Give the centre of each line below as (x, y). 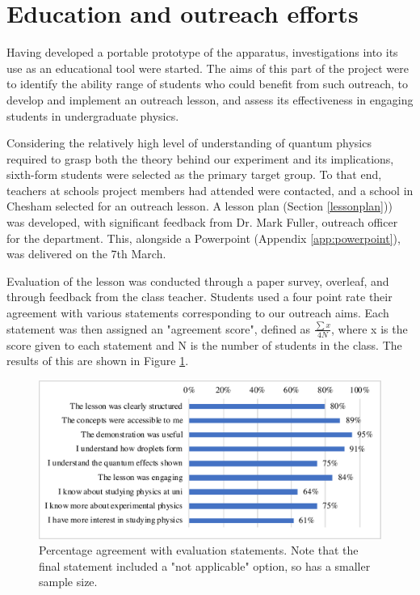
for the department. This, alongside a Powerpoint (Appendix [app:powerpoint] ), (204, 238)
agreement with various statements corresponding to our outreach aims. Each (198, 313)
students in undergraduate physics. (93, 115)
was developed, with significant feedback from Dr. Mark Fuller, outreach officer (202, 222)
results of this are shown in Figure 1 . (98, 361)
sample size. (68, 582)
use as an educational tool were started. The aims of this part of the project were (208, 68)
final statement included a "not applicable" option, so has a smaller (205, 565)
